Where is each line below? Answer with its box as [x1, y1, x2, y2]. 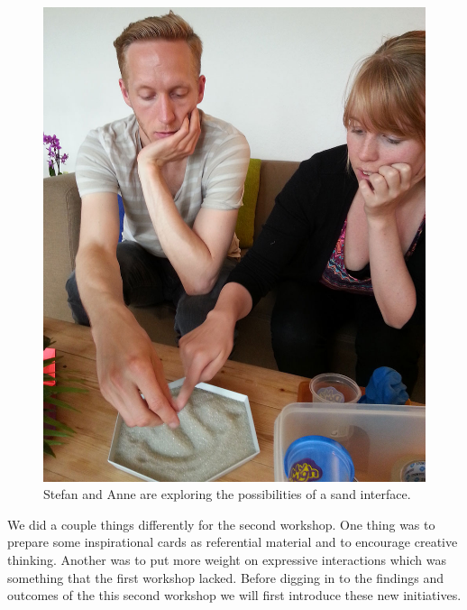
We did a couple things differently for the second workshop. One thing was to [7, 514, 435, 533]
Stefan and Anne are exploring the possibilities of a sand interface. [43, 485, 411, 504]
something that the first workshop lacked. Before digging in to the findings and [7, 568, 444, 587]
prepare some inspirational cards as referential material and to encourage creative [7, 532, 458, 551]
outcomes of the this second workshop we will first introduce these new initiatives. [7, 586, 462, 605]
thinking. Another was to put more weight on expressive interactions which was [7, 550, 447, 568]
